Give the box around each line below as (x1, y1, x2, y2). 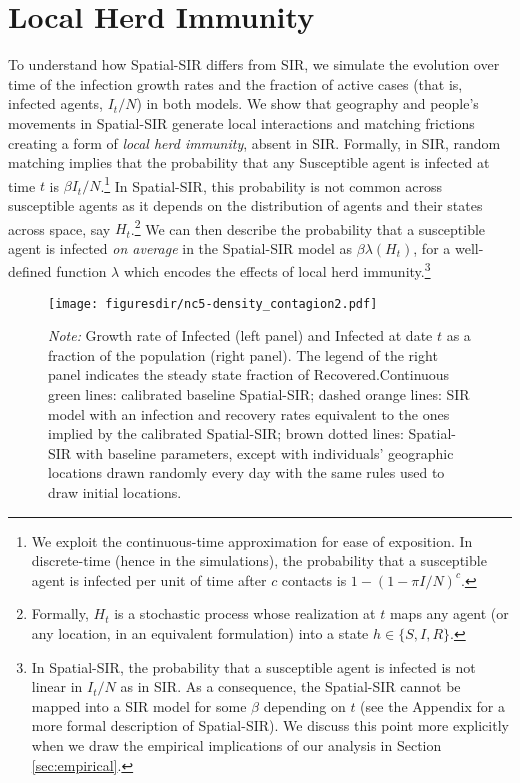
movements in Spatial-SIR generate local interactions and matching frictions (8, 112, 475, 133)
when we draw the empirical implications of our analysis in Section (31, 734, 442, 755)
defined (8, 261, 52, 282)
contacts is (281, 569, 347, 590)
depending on (263, 695, 346, 716)
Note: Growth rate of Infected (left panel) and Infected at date (48, 325, 433, 346)
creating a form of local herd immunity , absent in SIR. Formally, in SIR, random (8, 132, 501, 153)
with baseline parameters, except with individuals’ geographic (75, 442, 454, 463)
